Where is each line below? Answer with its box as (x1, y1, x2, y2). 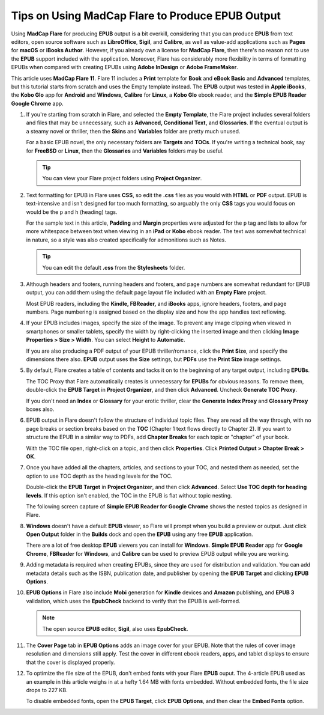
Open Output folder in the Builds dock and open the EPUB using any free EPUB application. (26, 531, 253, 538)
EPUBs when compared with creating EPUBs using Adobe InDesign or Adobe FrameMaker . (11, 64, 238, 71)
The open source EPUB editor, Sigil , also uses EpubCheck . (42, 625, 188, 632)
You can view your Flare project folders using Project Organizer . (42, 175, 202, 182)
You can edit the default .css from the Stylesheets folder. (42, 264, 185, 271)
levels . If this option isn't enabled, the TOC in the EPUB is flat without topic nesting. (26, 491, 232, 499)
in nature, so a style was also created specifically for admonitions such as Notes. (26, 236, 226, 243)
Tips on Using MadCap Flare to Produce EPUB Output (11, 9, 281, 22)
